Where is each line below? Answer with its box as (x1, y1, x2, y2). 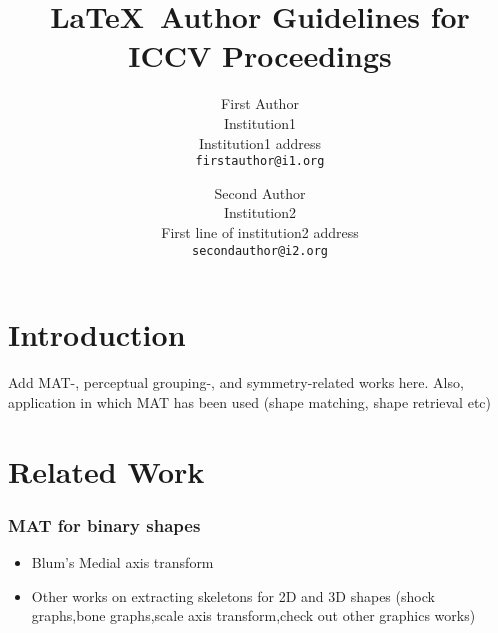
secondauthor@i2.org (191, 243, 329, 258)
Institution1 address (198, 132, 321, 153)
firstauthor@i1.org (195, 154, 325, 169)
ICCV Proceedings (128, 35, 392, 76)
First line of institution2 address (161, 221, 359, 242)
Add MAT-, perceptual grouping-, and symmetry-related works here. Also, (8, 372, 464, 393)
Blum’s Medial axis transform (31, 551, 214, 572)
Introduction (8, 314, 186, 355)
